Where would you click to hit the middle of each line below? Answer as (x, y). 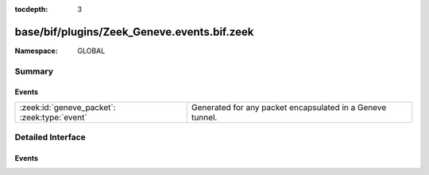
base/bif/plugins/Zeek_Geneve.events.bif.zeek (134, 32)
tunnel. (204, 117)
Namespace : (37, 51)
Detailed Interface (50, 137)
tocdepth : (31, 9)
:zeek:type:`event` (53, 117)
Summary (34, 71)
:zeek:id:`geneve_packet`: (68, 107)
